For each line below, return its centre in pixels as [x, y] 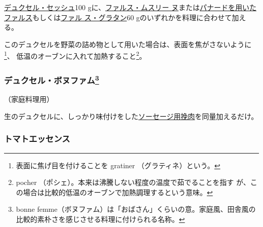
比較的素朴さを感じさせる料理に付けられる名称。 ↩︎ [100, 219]
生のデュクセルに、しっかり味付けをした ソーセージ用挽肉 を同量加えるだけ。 [131, 116]
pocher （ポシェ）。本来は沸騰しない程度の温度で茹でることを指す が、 [133, 182]
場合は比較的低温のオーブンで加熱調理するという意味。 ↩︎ [118, 192]
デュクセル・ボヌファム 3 [52, 79]
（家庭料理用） [29, 99]
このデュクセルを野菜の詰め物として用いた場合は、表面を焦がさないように [128, 44]
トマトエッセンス [37, 139]
